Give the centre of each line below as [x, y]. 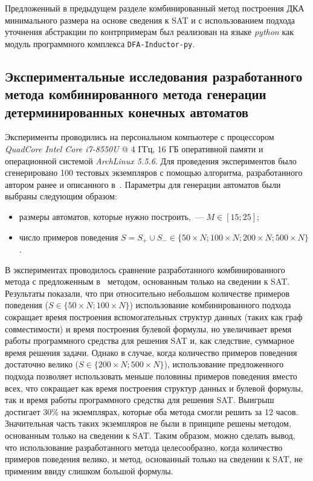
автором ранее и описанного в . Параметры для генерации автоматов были [143, 184]
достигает [23, 411]
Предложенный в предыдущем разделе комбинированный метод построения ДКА [155, 8]
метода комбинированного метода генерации [136, 94]
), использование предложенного [224, 364]
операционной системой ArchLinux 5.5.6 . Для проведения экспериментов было [151, 160]
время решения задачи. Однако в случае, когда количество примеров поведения [151, 352]
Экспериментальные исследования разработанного [154, 76]
